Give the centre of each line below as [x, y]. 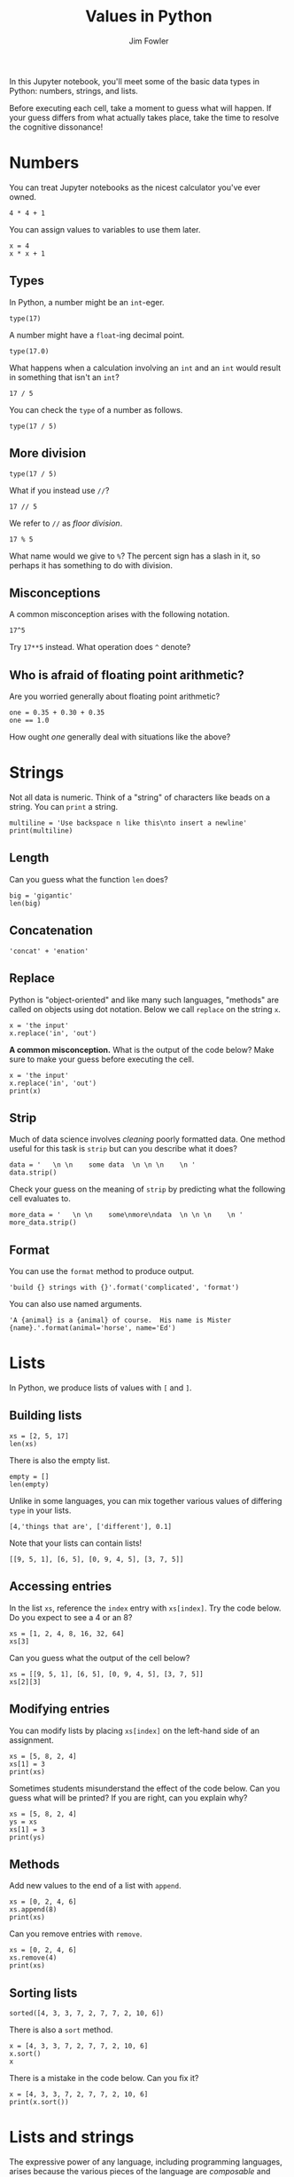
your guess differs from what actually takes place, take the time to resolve [144, 117]
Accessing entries [61, 1587]
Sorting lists [43, 1993]
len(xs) [23, 1444]
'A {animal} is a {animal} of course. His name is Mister [120, 1320]
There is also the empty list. [60, 1460]
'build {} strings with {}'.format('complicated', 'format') [124, 1288]
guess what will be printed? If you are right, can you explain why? [128, 1797]
